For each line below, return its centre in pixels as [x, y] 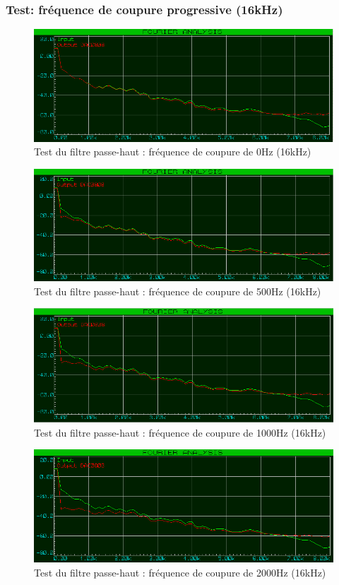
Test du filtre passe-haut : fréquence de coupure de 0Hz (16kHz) [173, 152]
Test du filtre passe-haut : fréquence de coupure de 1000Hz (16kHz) [180, 432]
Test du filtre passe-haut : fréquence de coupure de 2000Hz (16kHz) [180, 572]
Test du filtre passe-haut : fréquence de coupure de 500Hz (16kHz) [178, 291]
